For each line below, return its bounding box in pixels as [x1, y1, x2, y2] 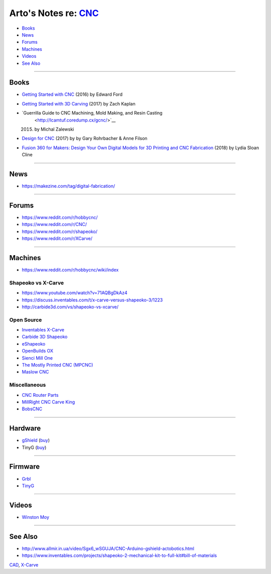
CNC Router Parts [22, 392, 59, 398]
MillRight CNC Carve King [22, 399, 75, 405]
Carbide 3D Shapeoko [22, 334, 68, 340]
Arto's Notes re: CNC [9, 8, 99, 19]
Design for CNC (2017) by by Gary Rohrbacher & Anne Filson [22, 136, 148, 142]
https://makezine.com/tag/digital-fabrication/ [22, 183, 115, 189]
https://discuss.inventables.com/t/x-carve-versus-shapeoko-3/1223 [22, 297, 163, 303]
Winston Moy [22, 514, 50, 520]
